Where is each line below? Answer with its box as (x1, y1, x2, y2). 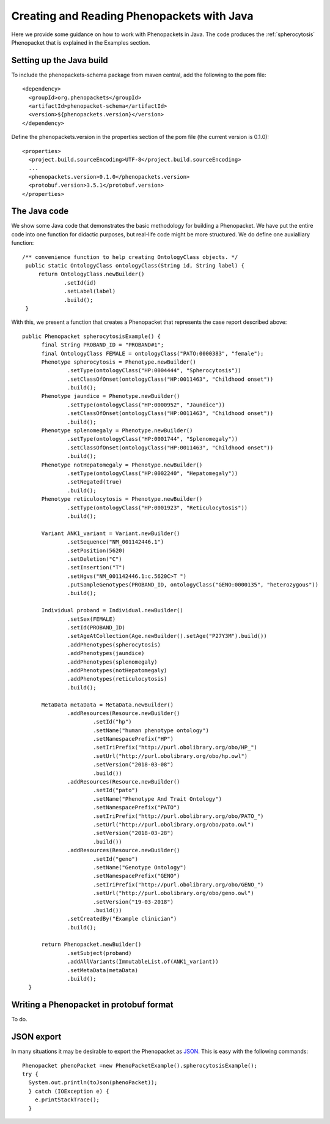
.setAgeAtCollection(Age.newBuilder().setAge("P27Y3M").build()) (67, 632, 267, 640)
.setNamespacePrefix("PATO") (92, 804, 180, 811)
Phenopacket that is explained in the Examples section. (11, 39, 150, 46)
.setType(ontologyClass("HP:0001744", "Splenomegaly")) (67, 435, 238, 443)
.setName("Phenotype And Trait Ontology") (92, 795, 222, 802)
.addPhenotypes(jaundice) (67, 650, 145, 657)
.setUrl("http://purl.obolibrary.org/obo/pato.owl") (92, 821, 254, 828)
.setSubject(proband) (67, 950, 132, 956)
